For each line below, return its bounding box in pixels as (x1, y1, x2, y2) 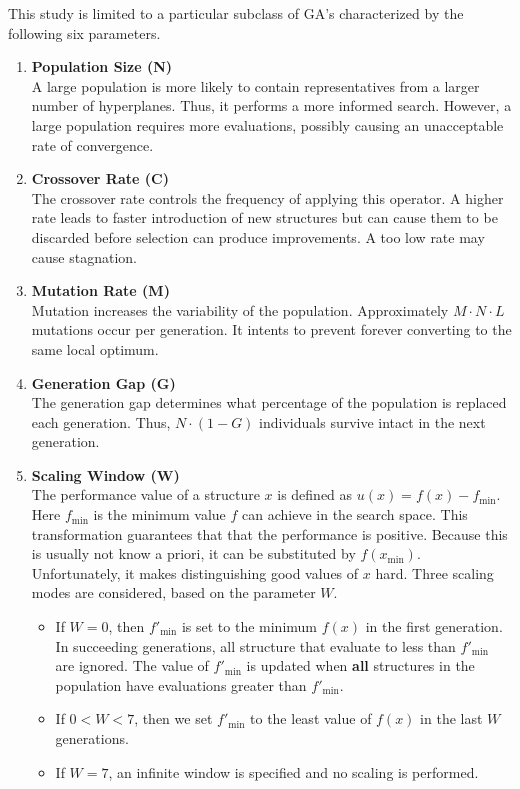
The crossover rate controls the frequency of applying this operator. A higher (31, 187, 504, 208)
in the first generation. (365, 616, 503, 637)
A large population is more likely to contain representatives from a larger (31, 75, 480, 96)
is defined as (277, 484, 353, 505)
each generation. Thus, (31, 411, 171, 432)
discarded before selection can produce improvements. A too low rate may (31, 226, 485, 247)
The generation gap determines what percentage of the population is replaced (31, 392, 507, 413)
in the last (420, 708, 483, 729)
